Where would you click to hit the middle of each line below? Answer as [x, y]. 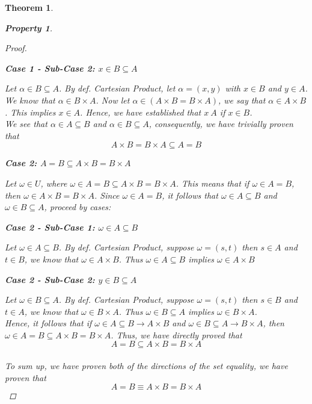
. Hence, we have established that [141, 112]
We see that [26, 124]
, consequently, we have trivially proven [221, 124]
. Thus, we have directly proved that [176, 334]
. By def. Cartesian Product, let [117, 88]
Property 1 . [29, 27]
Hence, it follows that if [48, 323]
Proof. [16, 48]
